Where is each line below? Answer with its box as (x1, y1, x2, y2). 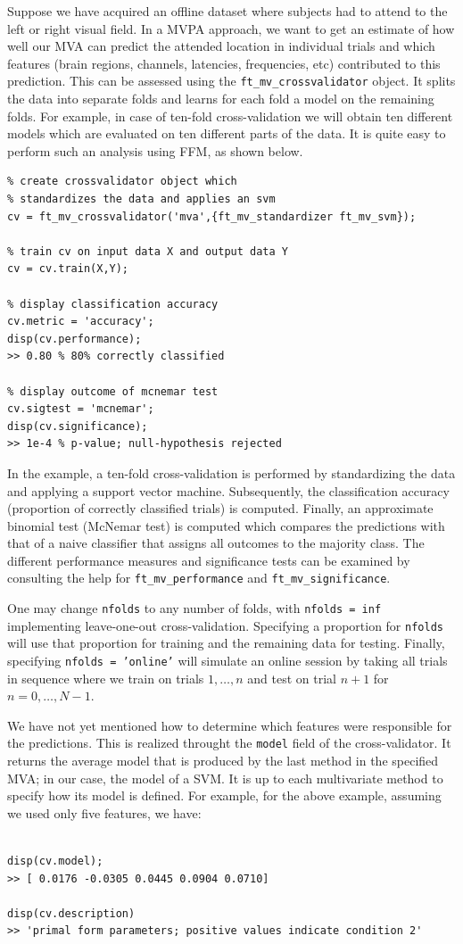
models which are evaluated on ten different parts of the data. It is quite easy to (7, 124, 446, 143)
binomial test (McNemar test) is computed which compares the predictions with (7, 516, 445, 534)
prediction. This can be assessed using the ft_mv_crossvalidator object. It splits (7, 71, 456, 90)
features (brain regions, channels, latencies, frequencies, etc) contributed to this (7, 54, 441, 72)
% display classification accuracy (7, 297, 219, 311)
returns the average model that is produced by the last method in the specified (7, 751, 439, 770)
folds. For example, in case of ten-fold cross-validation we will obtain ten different (7, 106, 453, 125)
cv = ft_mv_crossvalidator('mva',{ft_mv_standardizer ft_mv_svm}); (7, 210, 417, 223)
